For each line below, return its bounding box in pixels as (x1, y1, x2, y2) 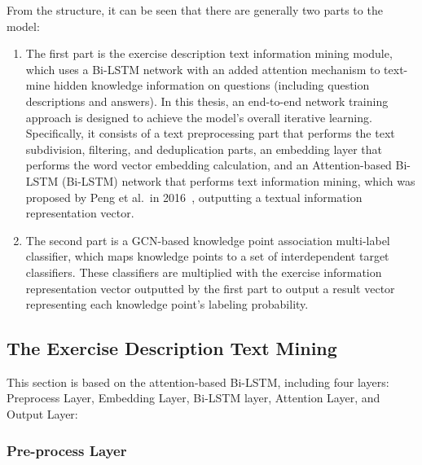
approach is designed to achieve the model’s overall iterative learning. (25, 108, 372, 125)
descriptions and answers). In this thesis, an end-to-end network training (25, 92, 389, 109)
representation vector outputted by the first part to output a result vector (25, 279, 395, 296)
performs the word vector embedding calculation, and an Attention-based (25, 156, 392, 173)
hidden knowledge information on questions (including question (54, 77, 370, 94)
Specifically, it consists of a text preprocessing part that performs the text (25, 125, 395, 142)
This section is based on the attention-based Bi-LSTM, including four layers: (7, 373, 389, 390)
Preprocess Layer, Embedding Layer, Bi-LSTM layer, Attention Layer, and (7, 389, 380, 406)
